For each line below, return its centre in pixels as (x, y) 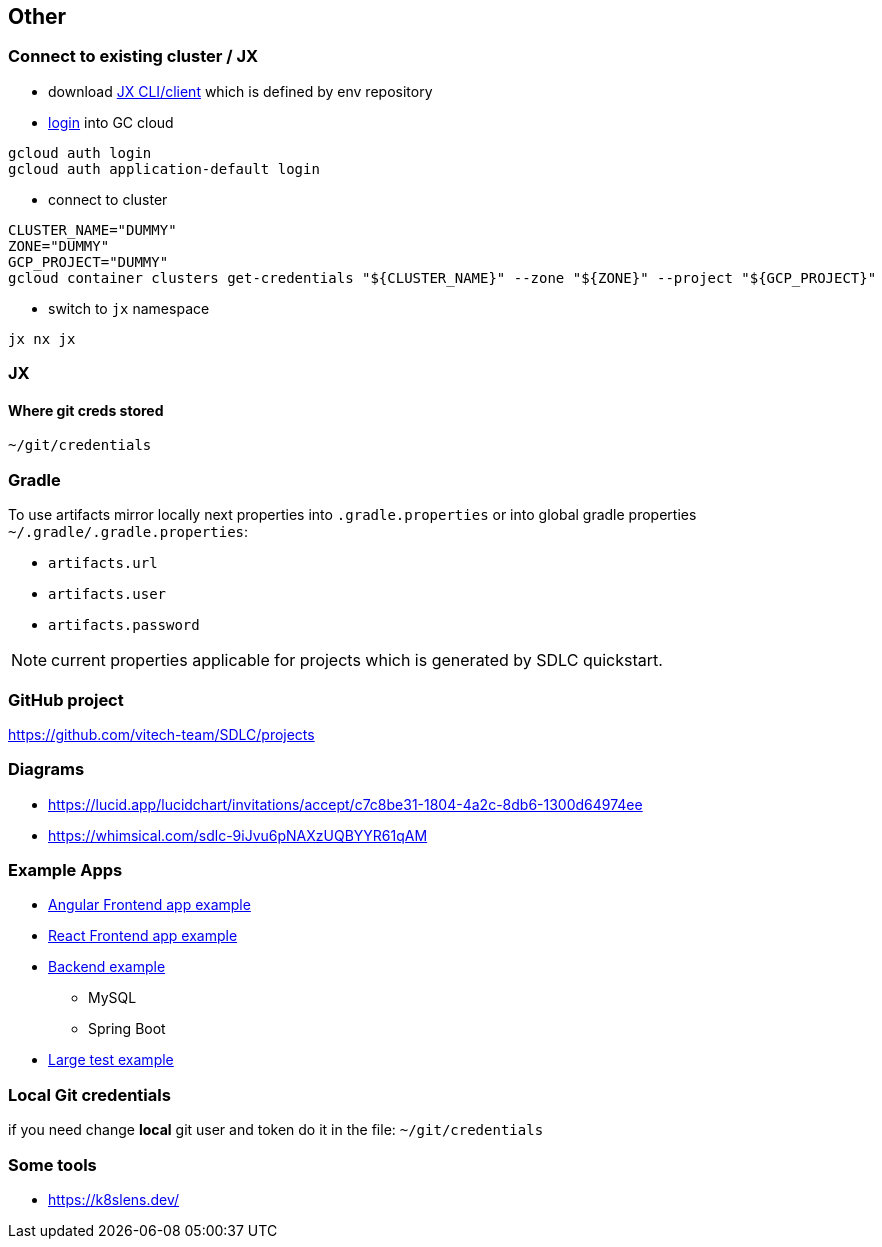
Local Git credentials (89, 1094)
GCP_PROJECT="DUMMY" (88, 261)
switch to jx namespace (129, 308)
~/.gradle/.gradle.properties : (128, 532)
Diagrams (46, 769)
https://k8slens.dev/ (114, 1199)
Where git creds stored (86, 410)
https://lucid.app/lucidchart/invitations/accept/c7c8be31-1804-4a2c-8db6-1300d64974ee (345, 804)
